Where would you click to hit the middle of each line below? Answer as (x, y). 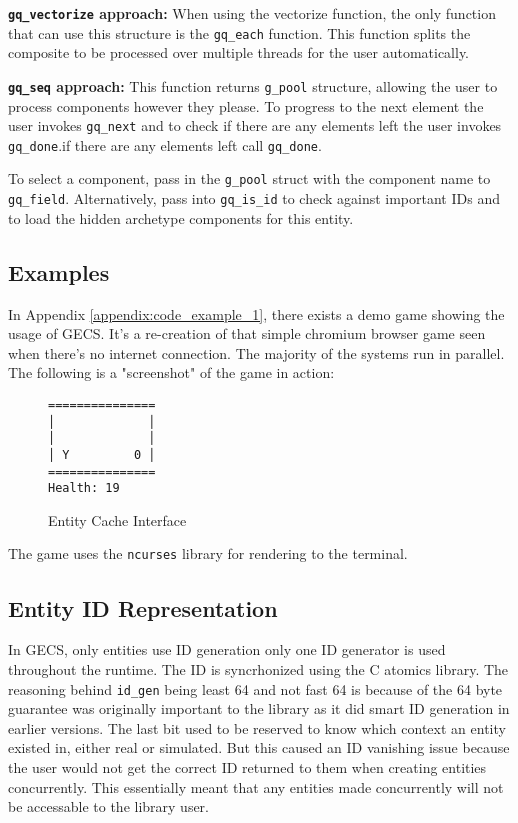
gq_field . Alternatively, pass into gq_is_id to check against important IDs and (254, 198)
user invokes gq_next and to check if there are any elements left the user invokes (255, 125)
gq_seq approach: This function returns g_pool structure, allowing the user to (253, 85)
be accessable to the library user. (108, 806)
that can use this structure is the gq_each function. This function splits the (239, 32)
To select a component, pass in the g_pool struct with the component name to (249, 178)
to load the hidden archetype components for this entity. (181, 217)
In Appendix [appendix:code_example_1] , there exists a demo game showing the (256, 313)
